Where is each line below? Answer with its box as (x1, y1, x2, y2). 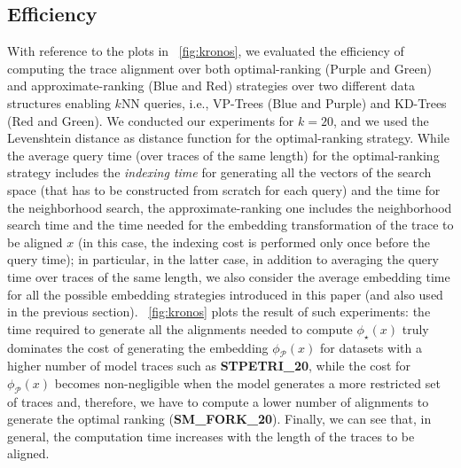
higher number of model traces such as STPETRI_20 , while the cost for (7, 356, 410, 375)
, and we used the (332, 111, 429, 129)
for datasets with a (320, 338, 422, 356)
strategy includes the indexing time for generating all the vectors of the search (7, 163, 432, 182)
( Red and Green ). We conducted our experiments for (7, 111, 294, 129)
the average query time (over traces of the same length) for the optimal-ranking (7, 145, 440, 164)
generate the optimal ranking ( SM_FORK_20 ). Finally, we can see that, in (7, 409, 432, 428)
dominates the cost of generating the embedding (7, 338, 269, 356)
